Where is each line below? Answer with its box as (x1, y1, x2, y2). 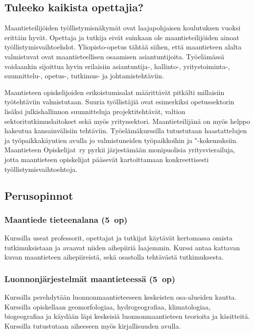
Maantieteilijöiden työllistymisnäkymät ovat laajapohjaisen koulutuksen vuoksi (4, 23, 241, 33)
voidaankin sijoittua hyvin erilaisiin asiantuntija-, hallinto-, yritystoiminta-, (4, 61, 230, 71)
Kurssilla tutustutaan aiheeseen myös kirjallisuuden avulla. (4, 320, 181, 331)
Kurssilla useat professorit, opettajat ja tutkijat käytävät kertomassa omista (4, 233, 232, 243)
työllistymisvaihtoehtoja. (4, 164, 78, 174)
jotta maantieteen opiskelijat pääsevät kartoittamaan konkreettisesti (4, 154, 209, 164)
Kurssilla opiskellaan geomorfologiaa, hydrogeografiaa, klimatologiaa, (4, 301, 211, 311)
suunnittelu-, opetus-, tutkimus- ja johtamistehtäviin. (4, 71, 164, 81)
